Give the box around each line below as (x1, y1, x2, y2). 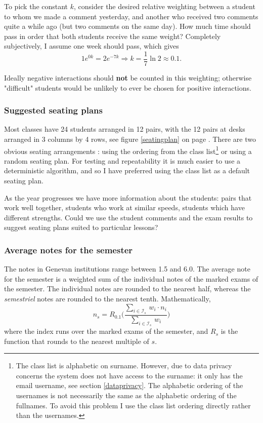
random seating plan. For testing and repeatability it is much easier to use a (4, 155, 241, 166)
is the (221, 326, 238, 336)
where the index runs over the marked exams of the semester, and (4, 326, 208, 336)
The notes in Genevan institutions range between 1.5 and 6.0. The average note (4, 263, 250, 274)
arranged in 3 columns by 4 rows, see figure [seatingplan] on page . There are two (4, 134, 256, 144)
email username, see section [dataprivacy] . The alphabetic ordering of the (16, 380, 243, 391)
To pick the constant (4, 1, 68, 11)
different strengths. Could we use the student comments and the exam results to (4, 212, 253, 222)
